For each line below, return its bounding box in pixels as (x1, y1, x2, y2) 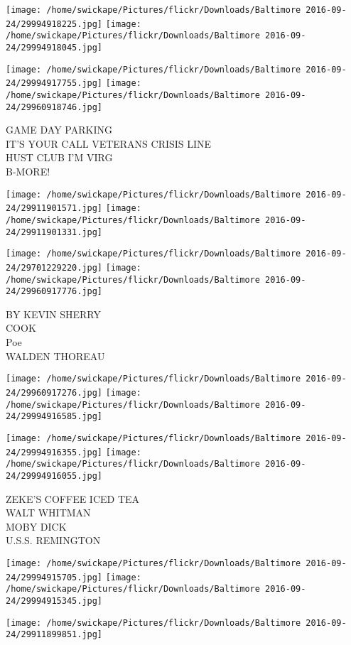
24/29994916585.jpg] (6, 411, 103, 422)
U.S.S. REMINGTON (6, 533, 101, 548)
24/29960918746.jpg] (6, 102, 103, 112)
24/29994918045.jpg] (6, 42, 103, 53)
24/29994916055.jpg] (6, 470, 103, 481)
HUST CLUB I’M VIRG (6, 150, 113, 165)
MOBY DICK (6, 519, 67, 533)
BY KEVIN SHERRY (6, 306, 101, 321)
